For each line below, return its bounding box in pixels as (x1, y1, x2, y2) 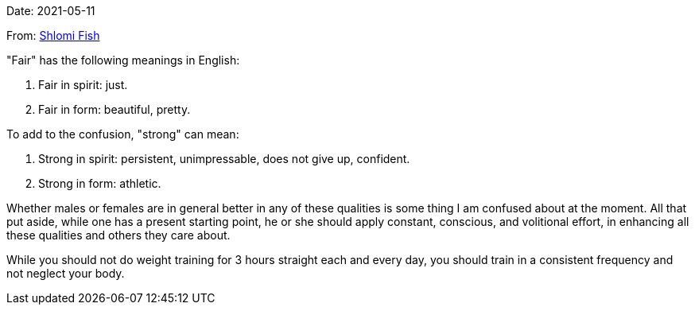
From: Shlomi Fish (6, 29, 100, 42)
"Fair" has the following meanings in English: (6, 53, 240, 67)
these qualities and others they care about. (6, 228, 231, 242)
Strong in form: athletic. (38, 177, 161, 190)
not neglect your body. (6, 266, 125, 280)
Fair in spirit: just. (38, 78, 128, 91)
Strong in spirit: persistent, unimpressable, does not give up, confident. (38, 152, 410, 165)
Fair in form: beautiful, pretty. (38, 103, 191, 116)
